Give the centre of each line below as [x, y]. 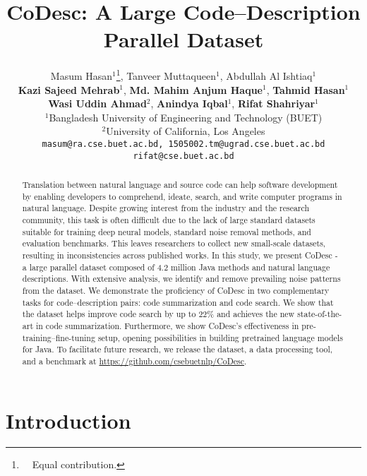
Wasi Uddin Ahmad [97, 103]
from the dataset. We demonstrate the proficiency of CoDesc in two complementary [176, 290]
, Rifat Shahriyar [273, 103]
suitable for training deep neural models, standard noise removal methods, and [167, 231]
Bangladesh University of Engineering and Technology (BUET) [186, 117]
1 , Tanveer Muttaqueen [166, 75]
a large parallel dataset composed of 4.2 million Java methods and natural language [176, 267]
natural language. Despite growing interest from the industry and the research [166, 208]
